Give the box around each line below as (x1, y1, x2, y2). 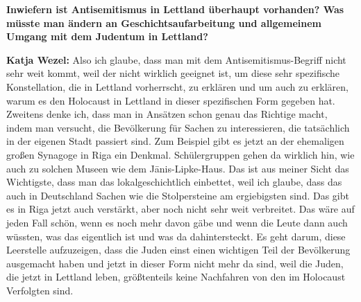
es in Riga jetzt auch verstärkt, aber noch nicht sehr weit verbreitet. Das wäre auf (6, 202, 355, 216)
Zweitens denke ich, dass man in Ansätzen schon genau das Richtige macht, (6, 107, 328, 121)
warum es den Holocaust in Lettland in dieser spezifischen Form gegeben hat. (6, 93, 335, 107)
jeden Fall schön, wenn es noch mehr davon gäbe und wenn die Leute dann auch (6, 215, 348, 229)
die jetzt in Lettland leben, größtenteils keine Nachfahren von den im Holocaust (6, 269, 346, 284)
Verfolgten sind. (6, 283, 74, 297)
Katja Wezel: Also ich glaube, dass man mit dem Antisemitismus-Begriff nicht (6, 52, 346, 66)
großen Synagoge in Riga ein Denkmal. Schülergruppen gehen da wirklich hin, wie (6, 147, 355, 161)
